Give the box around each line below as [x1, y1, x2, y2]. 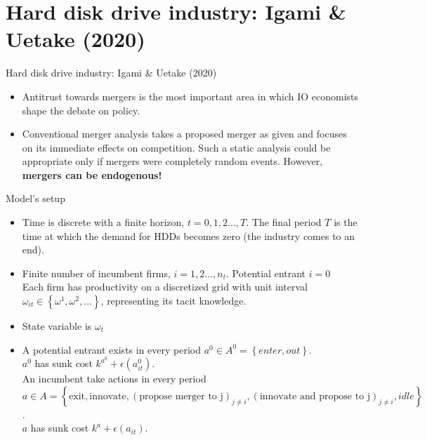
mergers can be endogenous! [22, 167, 162, 182]
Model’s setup [6, 191, 65, 206]
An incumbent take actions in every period [22, 371, 206, 386]
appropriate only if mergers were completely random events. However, [22, 154, 323, 168]
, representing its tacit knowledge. [100, 293, 247, 308]
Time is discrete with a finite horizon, [22, 215, 185, 229]
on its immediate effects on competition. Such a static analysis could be [22, 140, 331, 154]
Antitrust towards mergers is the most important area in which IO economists [22, 88, 359, 103]
